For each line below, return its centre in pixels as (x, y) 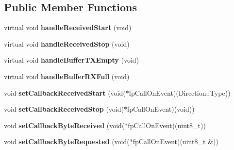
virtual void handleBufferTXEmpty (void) (72, 60)
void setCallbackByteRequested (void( (67, 142)
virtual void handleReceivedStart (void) (68, 27)
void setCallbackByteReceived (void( (64, 125)
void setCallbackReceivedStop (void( (64, 109)
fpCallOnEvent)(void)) (161, 109)
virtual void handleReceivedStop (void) (67, 43)
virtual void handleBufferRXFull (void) (67, 76)
